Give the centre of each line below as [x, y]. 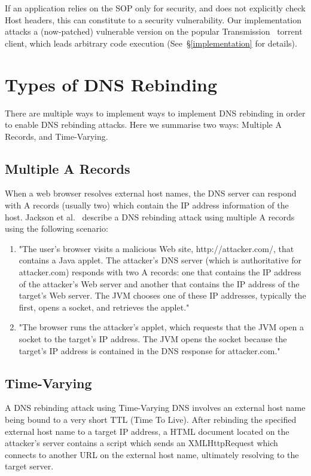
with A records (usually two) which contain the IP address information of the [147, 205]
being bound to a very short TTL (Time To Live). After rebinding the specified [151, 419]
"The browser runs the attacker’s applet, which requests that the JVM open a [161, 327]
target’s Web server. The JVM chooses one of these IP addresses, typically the [162, 295]
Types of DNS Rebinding [111, 84]
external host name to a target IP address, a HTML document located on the [147, 431]
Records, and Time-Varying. [57, 136]
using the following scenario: [57, 228]
